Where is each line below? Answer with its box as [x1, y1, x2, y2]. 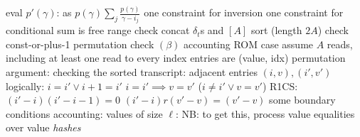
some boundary [269, 92, 336, 107]
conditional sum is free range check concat [6, 23, 190, 38]
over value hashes [6, 120, 81, 135]
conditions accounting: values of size [6, 106, 163, 121]
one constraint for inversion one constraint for [144, 5, 344, 20]
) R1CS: [262, 78, 298, 93]
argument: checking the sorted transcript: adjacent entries [6, 65, 258, 80]
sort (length [250, 23, 302, 38]
